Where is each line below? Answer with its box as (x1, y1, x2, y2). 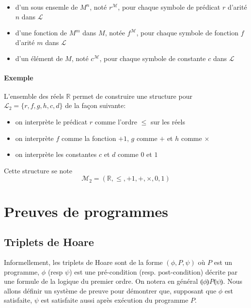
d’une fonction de (15, 28, 67, 38)
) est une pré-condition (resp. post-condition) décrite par (69, 266, 238, 277)
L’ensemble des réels (4, 91, 64, 101)
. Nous (223, 276, 242, 286)
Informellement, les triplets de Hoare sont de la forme (4, 257, 163, 267)
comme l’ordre (94, 116, 137, 126)
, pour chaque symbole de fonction (136, 28, 238, 38)
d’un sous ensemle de (15, 2, 78, 12)
